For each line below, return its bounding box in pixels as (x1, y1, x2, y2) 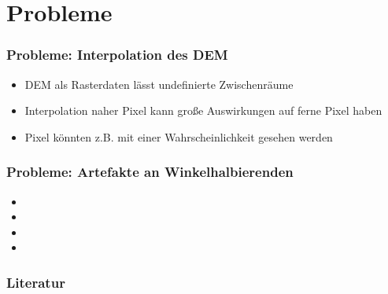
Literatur (6, 272, 65, 292)
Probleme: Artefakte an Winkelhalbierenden (6, 162, 294, 182)
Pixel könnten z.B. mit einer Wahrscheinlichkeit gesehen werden (24, 128, 333, 145)
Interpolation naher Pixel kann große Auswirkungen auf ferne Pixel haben (24, 102, 382, 119)
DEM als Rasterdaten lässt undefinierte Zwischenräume (24, 75, 294, 92)
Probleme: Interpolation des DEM (6, 45, 228, 64)
